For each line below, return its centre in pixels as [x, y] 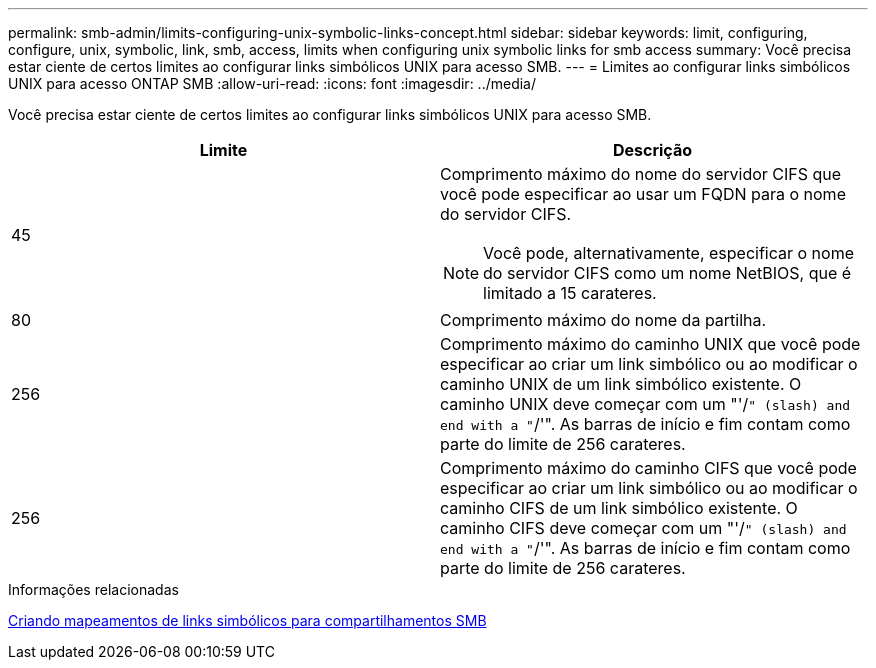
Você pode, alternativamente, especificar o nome [669, 253]
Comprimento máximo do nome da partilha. [603, 320]
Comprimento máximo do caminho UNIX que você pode [650, 344]
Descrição [652, 150]
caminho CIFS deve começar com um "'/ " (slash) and [643, 528]
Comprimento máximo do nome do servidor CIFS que [641, 174]
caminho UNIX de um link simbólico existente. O [621, 384]
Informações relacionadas [93, 589]
